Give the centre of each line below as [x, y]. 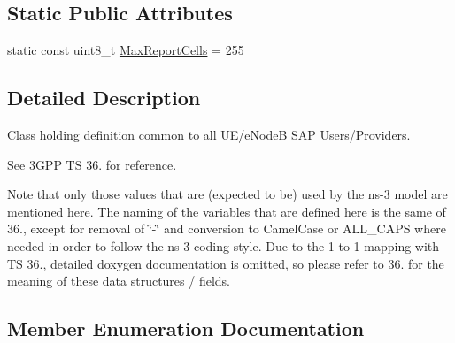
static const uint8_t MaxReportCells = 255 [126, 50]
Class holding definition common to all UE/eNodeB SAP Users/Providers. [209, 134]
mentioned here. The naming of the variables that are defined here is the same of [227, 211]
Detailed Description [104, 98]
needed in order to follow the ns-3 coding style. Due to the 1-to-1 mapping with [224, 245]
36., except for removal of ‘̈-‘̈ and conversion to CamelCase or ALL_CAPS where [227, 229]
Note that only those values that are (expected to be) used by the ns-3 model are [227, 194]
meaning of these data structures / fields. [119, 281]
